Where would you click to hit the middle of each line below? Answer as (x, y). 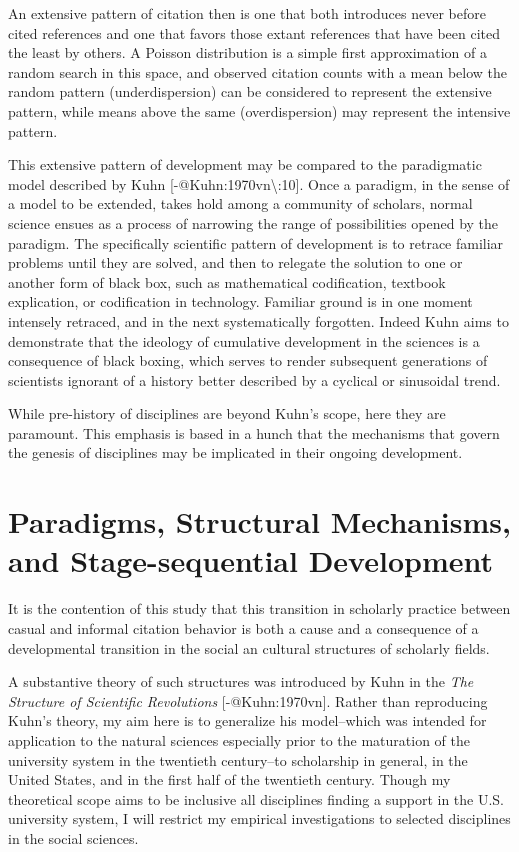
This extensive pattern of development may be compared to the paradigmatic (245, 164)
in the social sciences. (73, 837)
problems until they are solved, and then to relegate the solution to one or (235, 262)
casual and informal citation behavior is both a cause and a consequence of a (243, 627)
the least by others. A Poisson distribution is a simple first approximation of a (247, 52)
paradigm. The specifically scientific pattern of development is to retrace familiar (256, 242)
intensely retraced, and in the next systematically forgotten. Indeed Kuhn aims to (258, 320)
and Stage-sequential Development (250, 560)
